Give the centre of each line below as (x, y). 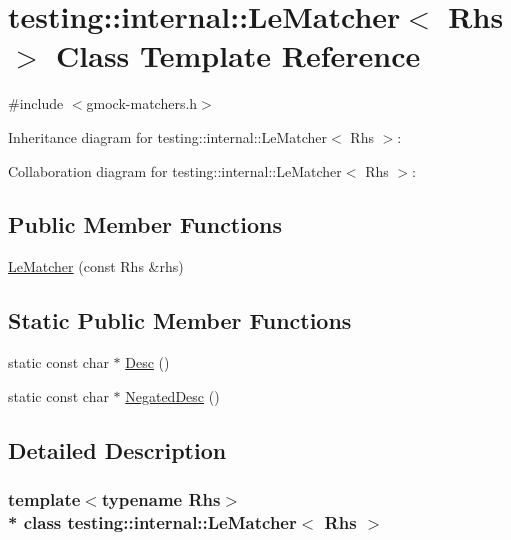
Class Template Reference (238, 55)
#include (36, 103)
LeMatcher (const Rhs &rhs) (96, 266)
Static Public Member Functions (180, 320)
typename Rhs (161, 498)
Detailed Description (117, 449)
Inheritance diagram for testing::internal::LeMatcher (168, 136)
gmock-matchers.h (142, 103)
